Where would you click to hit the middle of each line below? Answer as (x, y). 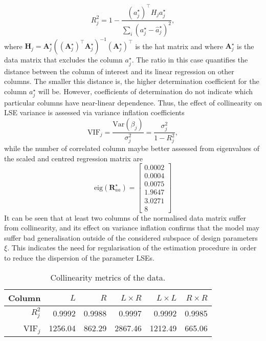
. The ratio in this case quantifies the (190, 60)
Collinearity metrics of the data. (108, 277)
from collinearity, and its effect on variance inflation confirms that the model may (132, 228)
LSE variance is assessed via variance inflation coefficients (94, 112)
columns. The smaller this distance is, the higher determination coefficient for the (132, 81)
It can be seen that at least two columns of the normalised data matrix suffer (125, 217)
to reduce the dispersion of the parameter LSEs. (79, 257)
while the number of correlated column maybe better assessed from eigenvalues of (132, 148)
